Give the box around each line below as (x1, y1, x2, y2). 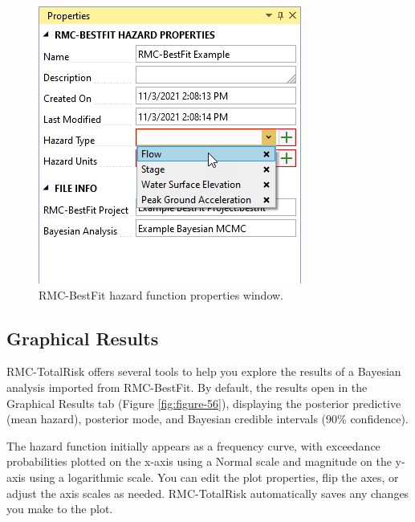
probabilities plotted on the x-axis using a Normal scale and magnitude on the (6, 453, 392, 470)
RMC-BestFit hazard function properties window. (39, 286, 283, 303)
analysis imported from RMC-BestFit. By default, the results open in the (6, 378, 368, 395)
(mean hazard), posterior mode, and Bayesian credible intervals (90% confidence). (6, 410, 409, 427)
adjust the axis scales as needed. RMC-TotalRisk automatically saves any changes (6, 484, 409, 501)
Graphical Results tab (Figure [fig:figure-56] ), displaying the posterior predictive (6, 394, 401, 411)
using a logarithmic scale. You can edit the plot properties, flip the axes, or (29, 468, 399, 485)
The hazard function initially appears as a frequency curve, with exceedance (6, 437, 380, 454)
